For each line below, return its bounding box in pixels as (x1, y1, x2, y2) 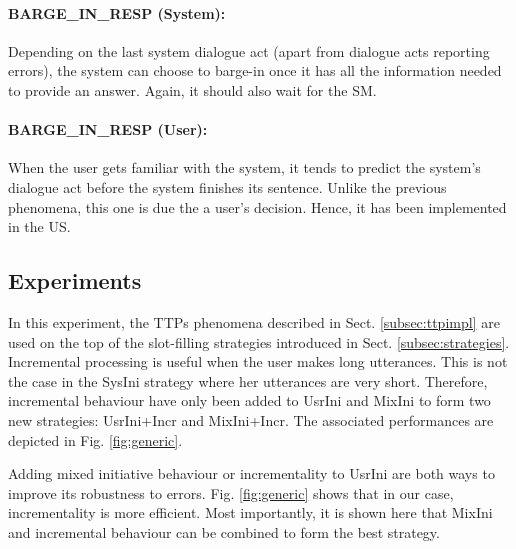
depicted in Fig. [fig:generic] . (8, 429, 183, 450)
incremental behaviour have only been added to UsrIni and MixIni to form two (8, 390, 491, 411)
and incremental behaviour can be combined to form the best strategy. (8, 521, 440, 542)
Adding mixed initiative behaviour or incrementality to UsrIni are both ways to (8, 463, 495, 484)
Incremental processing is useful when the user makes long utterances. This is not (8, 351, 508, 372)
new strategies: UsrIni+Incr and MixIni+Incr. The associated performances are (8, 409, 494, 430)
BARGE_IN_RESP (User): (8, 119, 208, 140)
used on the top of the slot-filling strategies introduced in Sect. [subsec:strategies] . (8, 331, 510, 352)
